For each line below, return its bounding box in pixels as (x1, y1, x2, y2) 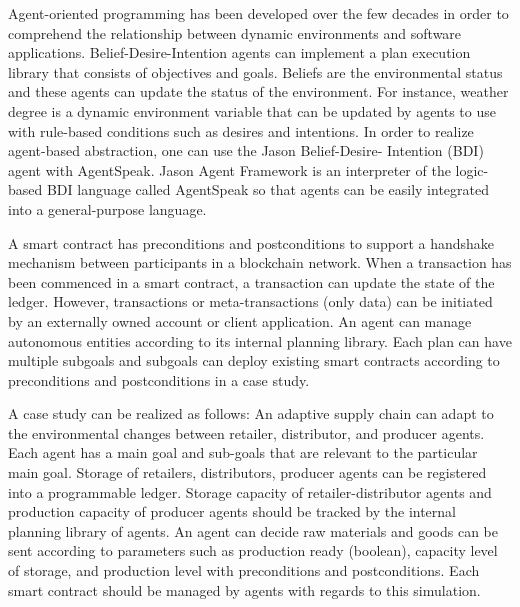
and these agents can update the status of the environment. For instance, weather (8, 81, 509, 102)
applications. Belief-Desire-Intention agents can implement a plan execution (8, 42, 471, 63)
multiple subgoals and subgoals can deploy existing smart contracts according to (8, 350, 500, 371)
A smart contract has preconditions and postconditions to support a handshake (8, 232, 495, 253)
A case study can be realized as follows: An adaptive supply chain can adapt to (8, 403, 494, 424)
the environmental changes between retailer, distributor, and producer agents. (8, 422, 485, 443)
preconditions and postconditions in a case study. (8, 369, 310, 390)
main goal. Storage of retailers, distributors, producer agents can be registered (8, 462, 487, 483)
